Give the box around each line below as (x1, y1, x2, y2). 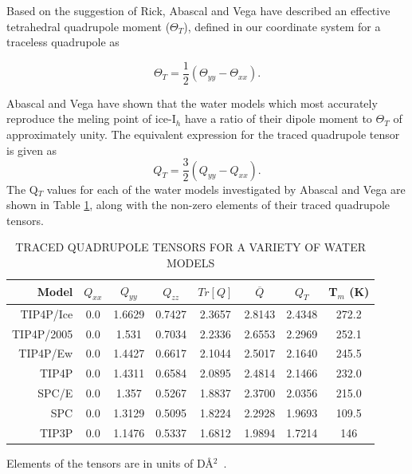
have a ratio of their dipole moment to (184, 110, 372, 127)
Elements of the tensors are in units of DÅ (6, 454, 214, 471)
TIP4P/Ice (20, 305, 73, 322)
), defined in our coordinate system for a (183, 18, 381, 34)
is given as (6, 141, 57, 158)
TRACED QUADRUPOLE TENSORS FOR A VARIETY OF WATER (15, 239, 366, 255)
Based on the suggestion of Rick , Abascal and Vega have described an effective (6, 2, 390, 18)
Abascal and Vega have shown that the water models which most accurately (6, 94, 378, 111)
